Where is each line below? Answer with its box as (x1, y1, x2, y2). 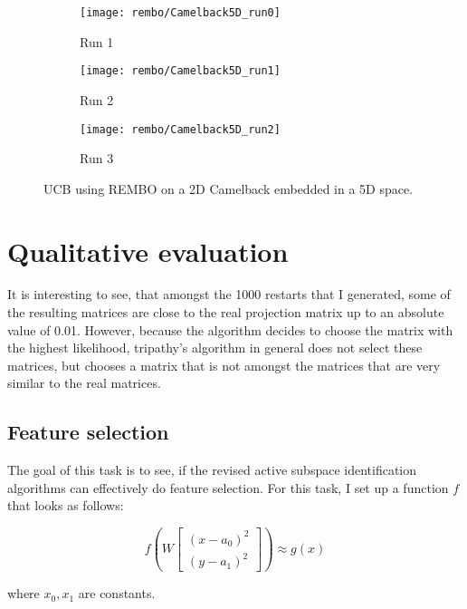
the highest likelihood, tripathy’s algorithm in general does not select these (7, 338, 423, 357)
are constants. (78, 584, 156, 603)
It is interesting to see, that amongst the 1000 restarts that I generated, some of (7, 285, 451, 304)
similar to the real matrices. (7, 373, 161, 392)
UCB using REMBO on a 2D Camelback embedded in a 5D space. (43, 179, 414, 198)
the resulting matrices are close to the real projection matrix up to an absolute (7, 303, 444, 322)
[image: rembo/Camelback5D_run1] (80, 64, 281, 78)
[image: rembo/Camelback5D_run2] (80, 122, 281, 136)
